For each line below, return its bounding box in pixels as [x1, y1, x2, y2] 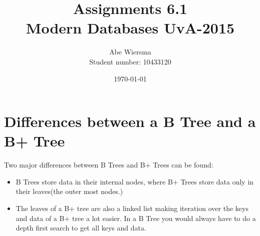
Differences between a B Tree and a [4, 111, 256, 131]
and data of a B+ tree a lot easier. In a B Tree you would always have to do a [16, 212, 256, 223]
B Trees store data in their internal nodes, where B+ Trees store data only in [16, 176, 254, 186]
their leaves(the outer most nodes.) [16, 186, 123, 196]
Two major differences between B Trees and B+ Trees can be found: [4, 159, 213, 170]
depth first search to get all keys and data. [16, 222, 146, 233]
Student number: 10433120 [89, 56, 171, 66]
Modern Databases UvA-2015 [26, 17, 235, 38]
